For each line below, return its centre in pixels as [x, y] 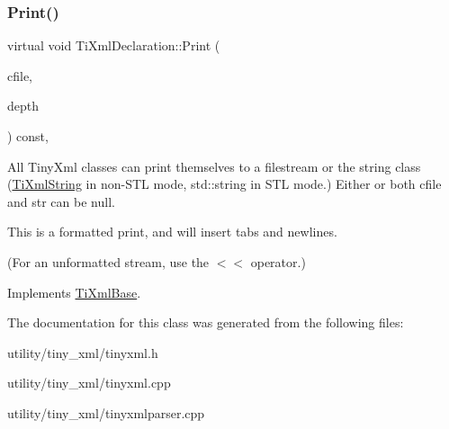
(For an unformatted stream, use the [108, 261]
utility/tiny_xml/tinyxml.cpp [89, 383]
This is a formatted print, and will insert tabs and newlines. [172, 232]
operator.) [278, 261]
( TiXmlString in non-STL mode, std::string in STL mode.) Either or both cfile [224, 184]
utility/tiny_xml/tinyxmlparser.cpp [106, 412]
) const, [28, 136]
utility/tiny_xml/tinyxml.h [83, 352]
